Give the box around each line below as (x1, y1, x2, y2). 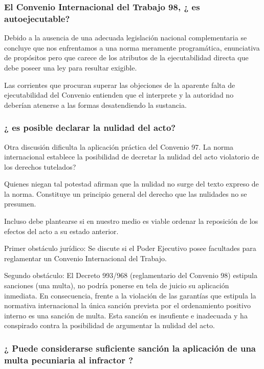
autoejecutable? (4, 12, 70, 25)
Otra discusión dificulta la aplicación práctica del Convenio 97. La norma (4, 141, 234, 152)
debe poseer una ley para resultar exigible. (4, 62, 137, 73)
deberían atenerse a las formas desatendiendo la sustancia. (4, 99, 187, 110)
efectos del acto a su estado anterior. (4, 225, 119, 236)
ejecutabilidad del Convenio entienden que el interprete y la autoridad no (4, 89, 234, 100)
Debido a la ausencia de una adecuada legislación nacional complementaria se (4, 32, 247, 43)
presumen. (4, 198, 36, 209)
